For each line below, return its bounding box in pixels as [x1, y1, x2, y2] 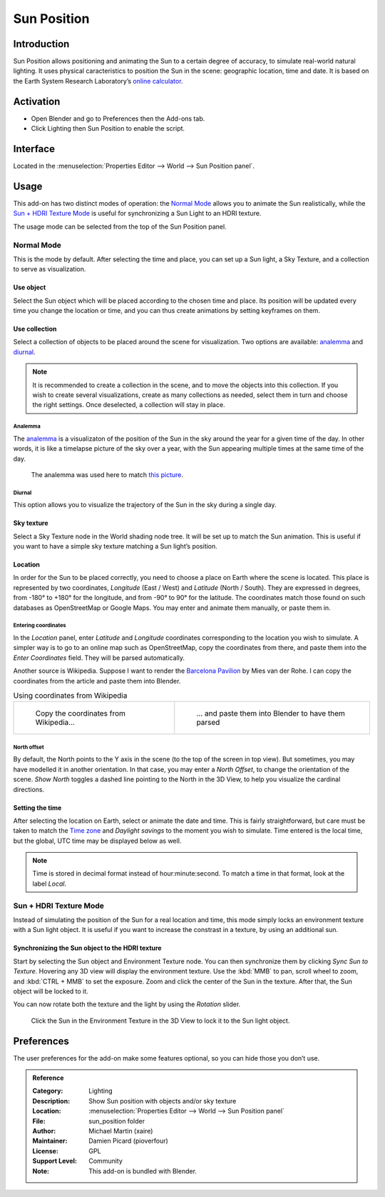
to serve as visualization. [13, 265, 86, 274]
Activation [13, 95, 61, 107]
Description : [32, 1096, 71, 1105]
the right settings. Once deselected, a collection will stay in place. [32, 401, 225, 409]
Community [88, 1157, 123, 1166]
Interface [13, 143, 55, 155]
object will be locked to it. [13, 986, 88, 996]
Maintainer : [32, 1136, 68, 1146]
